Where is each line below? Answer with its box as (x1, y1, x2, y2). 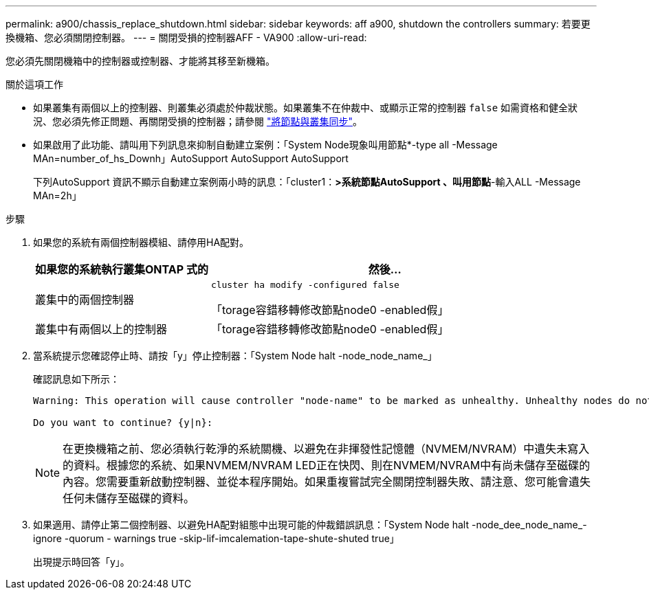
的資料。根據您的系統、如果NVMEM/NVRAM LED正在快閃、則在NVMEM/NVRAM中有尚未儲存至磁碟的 (63, 458, 591, 472)
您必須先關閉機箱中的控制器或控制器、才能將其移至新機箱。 (5, 55, 275, 67)
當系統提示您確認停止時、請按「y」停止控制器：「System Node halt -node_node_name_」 (33, 350, 437, 361)
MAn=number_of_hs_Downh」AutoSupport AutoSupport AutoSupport (33, 153, 349, 164)
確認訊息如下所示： (33, 373, 120, 385)
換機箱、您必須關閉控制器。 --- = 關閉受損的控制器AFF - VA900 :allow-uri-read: (5, 32, 367, 43)
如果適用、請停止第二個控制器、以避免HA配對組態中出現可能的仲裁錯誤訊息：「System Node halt (33, 519, 470, 530)
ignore (33, 532, 62, 544)
